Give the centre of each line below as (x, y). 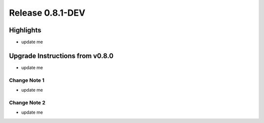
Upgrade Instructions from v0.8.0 (61, 56)
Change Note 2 (27, 102)
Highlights (25, 30)
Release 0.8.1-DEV (47, 13)
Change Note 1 (27, 80)
